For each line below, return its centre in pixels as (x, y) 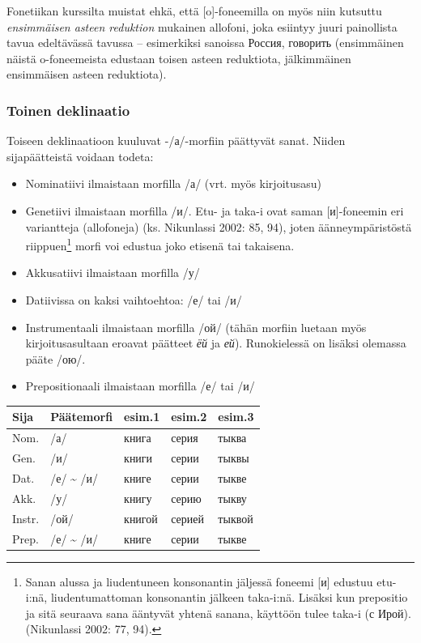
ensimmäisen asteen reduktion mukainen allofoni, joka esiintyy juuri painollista (202, 26)
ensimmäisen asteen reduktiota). (87, 74)
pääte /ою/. (55, 358)
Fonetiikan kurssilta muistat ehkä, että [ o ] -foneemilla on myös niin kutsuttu (194, 11)
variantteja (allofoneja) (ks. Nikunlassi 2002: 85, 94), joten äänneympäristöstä (219, 226)
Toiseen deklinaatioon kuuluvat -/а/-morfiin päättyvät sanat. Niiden (176, 141)
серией (188, 518)
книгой (141, 518)
